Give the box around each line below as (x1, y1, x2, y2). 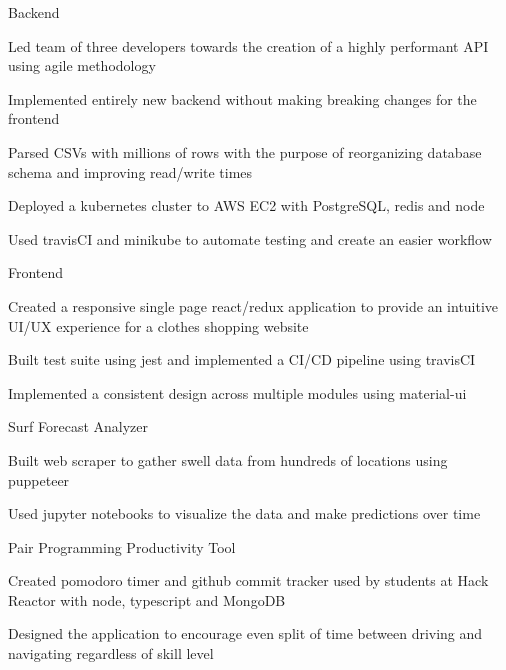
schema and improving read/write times (8, 161, 253, 182)
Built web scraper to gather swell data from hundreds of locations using (8, 449, 448, 470)
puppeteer (8, 469, 70, 490)
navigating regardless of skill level (8, 643, 214, 664)
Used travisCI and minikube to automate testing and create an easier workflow (8, 228, 492, 249)
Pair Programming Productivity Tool (8, 536, 236, 557)
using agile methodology (8, 55, 156, 76)
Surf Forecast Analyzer (8, 416, 149, 437)
